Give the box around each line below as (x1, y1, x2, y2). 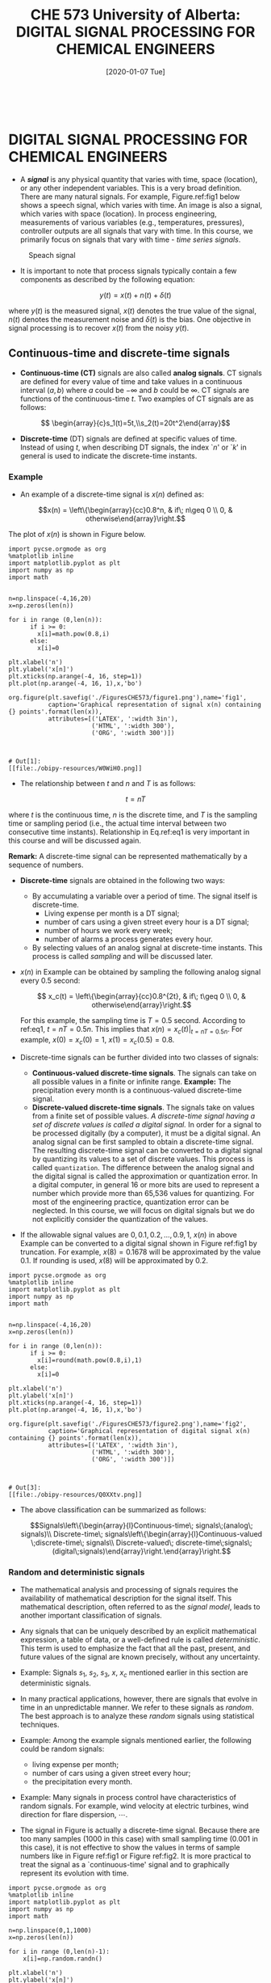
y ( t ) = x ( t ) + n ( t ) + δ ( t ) (99, 290, 172, 300)
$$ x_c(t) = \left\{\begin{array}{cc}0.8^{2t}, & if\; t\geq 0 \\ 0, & (37, 991, 246, 1000)
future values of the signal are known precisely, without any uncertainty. (19, 1651, 261, 1661)
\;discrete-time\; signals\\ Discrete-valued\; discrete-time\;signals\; (31, 1537, 252, 1547)
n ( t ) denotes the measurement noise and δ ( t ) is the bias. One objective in (8, 314, 252, 324)
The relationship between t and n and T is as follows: (19, 778, 196, 788)
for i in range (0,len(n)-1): (8, 1947, 110, 1956)
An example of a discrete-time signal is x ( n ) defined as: (19, 489, 204, 499)
